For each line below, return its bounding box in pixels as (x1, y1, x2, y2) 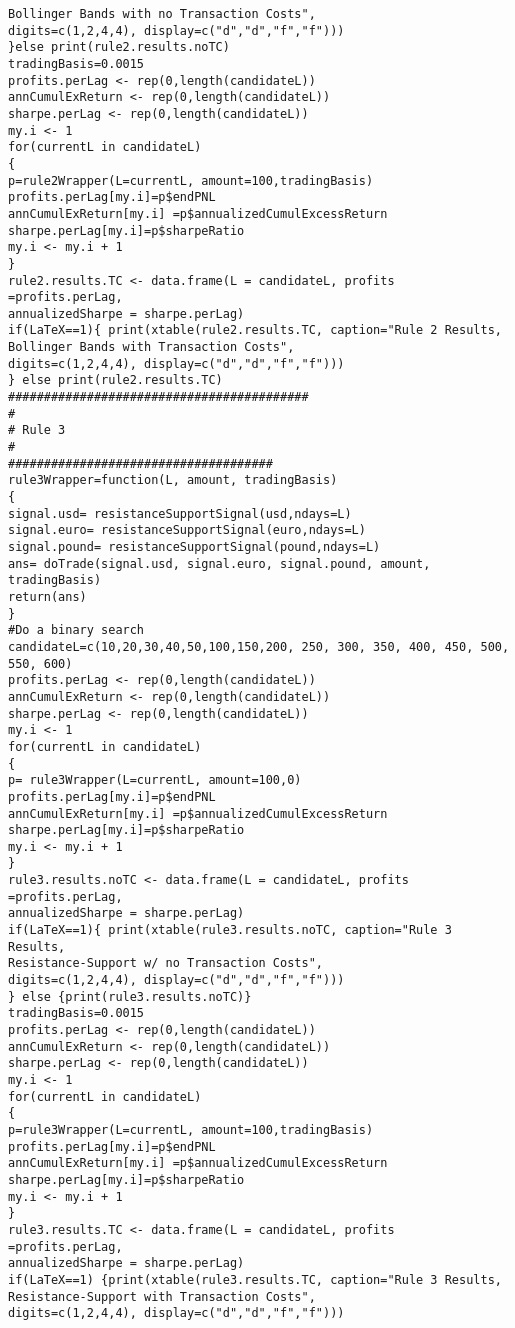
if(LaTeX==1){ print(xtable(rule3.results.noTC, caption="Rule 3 (8, 923, 452, 938)
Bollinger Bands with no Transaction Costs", (8, 7, 316, 21)
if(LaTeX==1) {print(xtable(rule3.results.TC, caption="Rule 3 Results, (8, 1272, 502, 1287)
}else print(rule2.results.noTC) (8, 40, 230, 55)
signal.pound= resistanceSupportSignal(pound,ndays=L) (8, 540, 381, 554)
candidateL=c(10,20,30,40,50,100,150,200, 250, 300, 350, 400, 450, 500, (8, 639, 510, 654)
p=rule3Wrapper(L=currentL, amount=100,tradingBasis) (8, 1122, 374, 1137)
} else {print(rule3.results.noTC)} (8, 989, 252, 1004)
